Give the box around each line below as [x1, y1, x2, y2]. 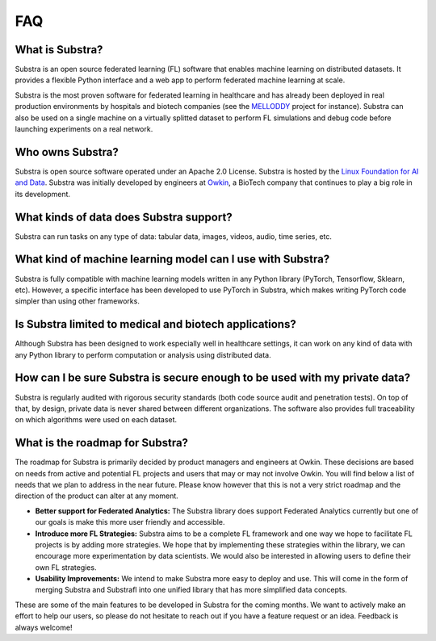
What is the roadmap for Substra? [15, 436, 189, 450]
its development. [15, 189, 71, 199]
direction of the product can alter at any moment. [15, 491, 179, 501]
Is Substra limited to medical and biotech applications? [15, 317, 296, 331]
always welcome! [15, 622, 73, 632]
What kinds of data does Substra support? [15, 210, 233, 224]
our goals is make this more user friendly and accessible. [35, 517, 225, 527]
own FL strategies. [35, 562, 97, 572]
